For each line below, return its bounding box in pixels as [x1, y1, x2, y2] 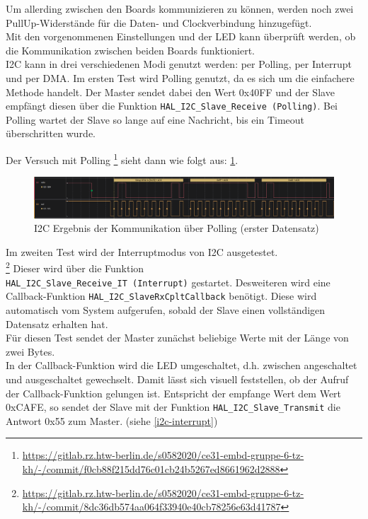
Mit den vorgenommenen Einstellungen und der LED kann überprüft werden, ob [6, 29, 356, 44]
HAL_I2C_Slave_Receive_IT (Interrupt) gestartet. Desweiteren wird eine [6, 274, 330, 289]
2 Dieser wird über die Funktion [6, 259, 144, 276]
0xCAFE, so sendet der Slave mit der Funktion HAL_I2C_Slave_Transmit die [6, 400, 340, 414]
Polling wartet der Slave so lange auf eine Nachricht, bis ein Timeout [6, 112, 305, 127]
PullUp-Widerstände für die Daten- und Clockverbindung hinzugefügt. [6, 15, 312, 30]
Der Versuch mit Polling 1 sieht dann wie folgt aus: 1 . [6, 151, 238, 167]
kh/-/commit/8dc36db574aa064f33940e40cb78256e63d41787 [22, 499, 281, 514]
